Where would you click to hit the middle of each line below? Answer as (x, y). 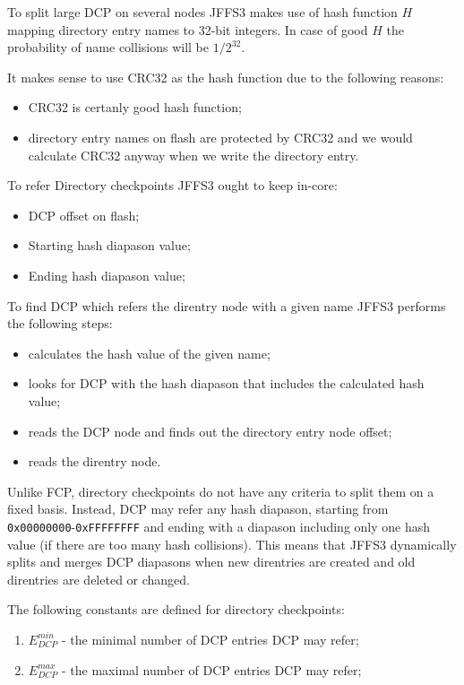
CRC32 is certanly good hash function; (135, 107)
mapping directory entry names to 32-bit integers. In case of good (188, 29)
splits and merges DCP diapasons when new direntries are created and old (211, 562)
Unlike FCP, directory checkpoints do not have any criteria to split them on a (221, 491)
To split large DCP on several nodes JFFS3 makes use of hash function (202, 12)
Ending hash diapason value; (107, 275)
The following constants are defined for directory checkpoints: (176, 609)
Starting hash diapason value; (109, 245)
